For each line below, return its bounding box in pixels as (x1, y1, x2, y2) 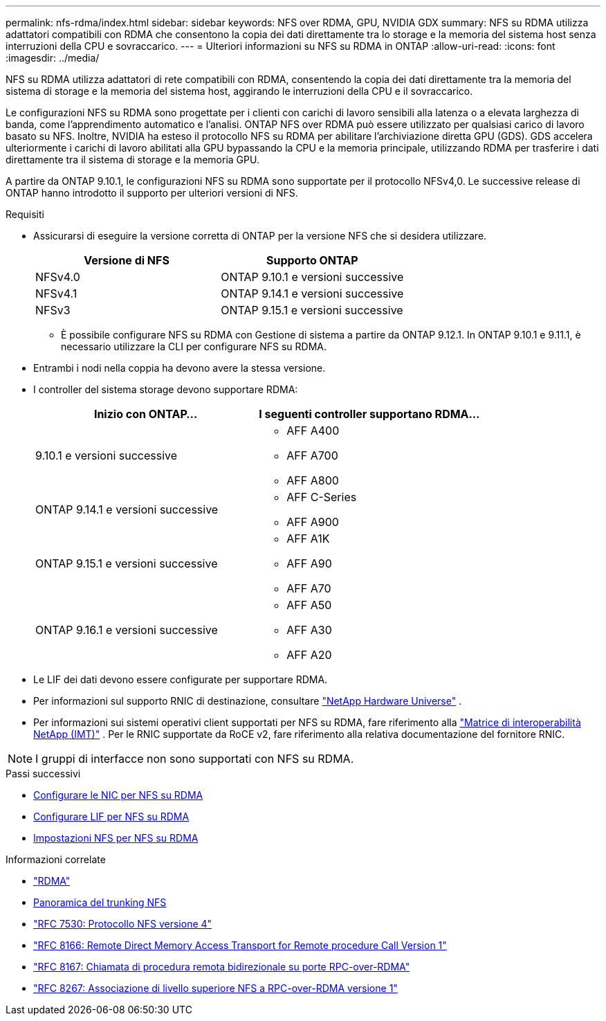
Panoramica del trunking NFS (33, 896, 167, 908)
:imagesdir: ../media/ (6, 52, 100, 64)
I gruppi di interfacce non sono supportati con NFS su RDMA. (35, 752, 354, 766)
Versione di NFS (84, 253, 169, 267)
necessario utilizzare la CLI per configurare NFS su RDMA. (61, 341, 327, 352)
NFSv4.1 (35, 287, 77, 300)
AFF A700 (286, 449, 338, 462)
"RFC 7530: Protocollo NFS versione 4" (33, 918, 212, 930)
